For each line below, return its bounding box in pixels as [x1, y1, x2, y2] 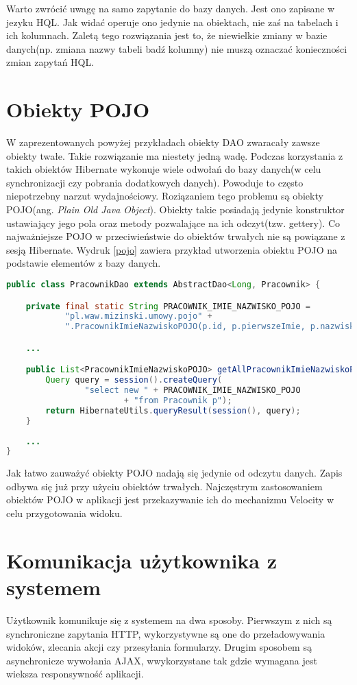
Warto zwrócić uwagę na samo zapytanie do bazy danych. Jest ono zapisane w [6, 1, 335, 15]
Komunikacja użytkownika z [6, 546, 278, 574]
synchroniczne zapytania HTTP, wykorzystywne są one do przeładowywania [6, 626, 325, 640]
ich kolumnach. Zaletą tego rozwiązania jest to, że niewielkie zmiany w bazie [6, 28, 328, 43]
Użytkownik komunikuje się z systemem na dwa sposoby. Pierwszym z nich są [6, 612, 332, 627]
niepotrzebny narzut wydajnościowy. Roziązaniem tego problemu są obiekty [6, 189, 323, 203]
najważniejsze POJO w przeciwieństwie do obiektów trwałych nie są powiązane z [6, 229, 345, 243]
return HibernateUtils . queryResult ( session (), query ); [45, 405, 301, 416]
